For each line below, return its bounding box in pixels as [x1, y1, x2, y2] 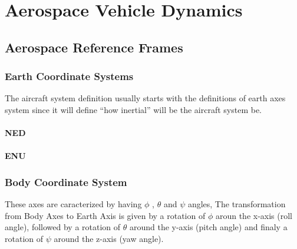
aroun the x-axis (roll [215, 209, 292, 221]
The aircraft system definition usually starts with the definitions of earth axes [5, 92, 286, 104]
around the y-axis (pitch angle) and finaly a [129, 221, 288, 233]
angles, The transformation [187, 198, 286, 210]
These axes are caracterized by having [5, 198, 142, 210]
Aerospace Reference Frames [5, 38, 183, 56]
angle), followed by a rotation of [5, 221, 121, 233]
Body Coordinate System [5, 174, 127, 189]
